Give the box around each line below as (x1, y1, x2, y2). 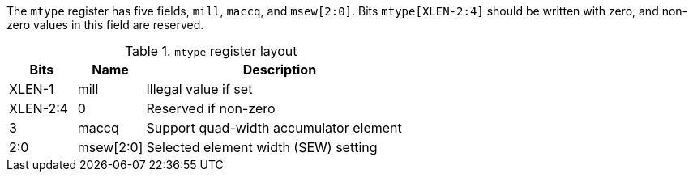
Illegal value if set (146, 81, 253, 97)
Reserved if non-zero (146, 100, 276, 117)
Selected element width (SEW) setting (146, 139, 378, 155)
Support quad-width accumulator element (146, 120, 402, 136)
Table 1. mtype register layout (124, 43, 297, 59)
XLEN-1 (9, 81, 54, 97)
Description (242, 61, 317, 78)
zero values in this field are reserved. (6, 18, 204, 32)
